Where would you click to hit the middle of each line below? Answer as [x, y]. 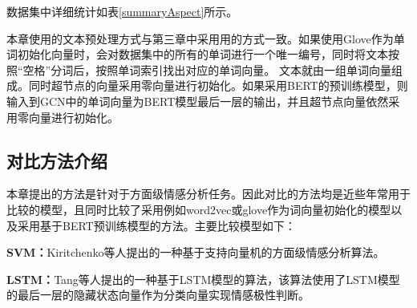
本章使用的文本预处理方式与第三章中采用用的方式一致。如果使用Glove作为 [200, 38]
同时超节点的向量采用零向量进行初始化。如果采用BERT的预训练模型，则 [218, 85]
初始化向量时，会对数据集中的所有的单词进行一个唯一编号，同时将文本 [202, 54]
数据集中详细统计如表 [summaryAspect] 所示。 [122, 11]
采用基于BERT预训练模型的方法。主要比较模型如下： [156, 225]
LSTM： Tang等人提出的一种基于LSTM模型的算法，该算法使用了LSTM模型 [203, 279]
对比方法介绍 [57, 160]
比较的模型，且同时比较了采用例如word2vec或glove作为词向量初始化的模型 [199, 209]
